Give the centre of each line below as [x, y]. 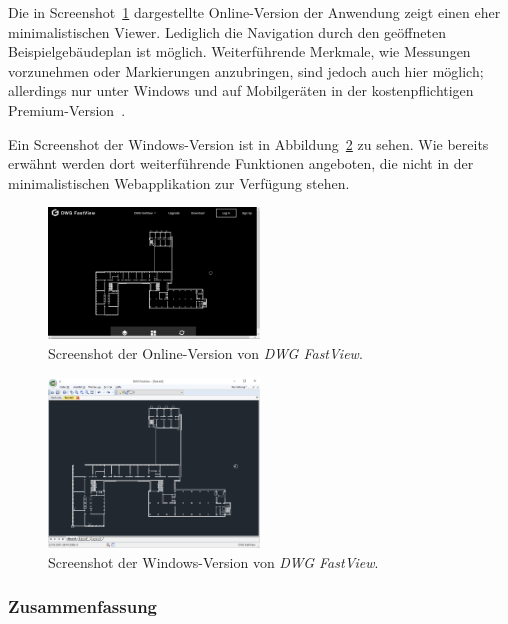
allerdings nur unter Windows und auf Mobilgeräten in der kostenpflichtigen [241, 90]
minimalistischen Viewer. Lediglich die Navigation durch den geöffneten [227, 31]
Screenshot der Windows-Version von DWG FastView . [213, 561]
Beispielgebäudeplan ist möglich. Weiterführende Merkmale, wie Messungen [239, 51]
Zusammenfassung [83, 606]
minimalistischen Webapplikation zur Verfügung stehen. [179, 182]
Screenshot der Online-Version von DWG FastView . [205, 353]
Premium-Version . [67, 109]
